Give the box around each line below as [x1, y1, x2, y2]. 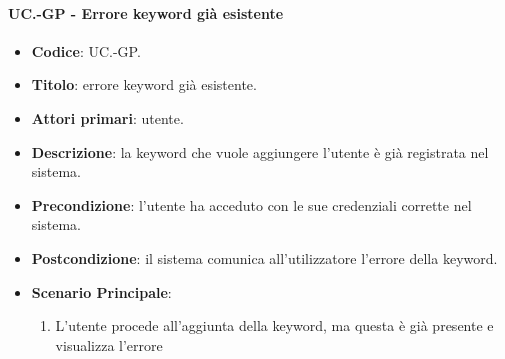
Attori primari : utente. [31, 107, 184, 128]
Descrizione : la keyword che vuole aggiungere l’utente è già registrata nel [31, 141, 489, 162]
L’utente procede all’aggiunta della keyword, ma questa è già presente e [55, 315, 494, 336]
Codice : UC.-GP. [31, 40, 141, 61]
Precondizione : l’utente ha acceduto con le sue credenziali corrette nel [31, 194, 472, 215]
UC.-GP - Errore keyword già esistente [8, 2, 284, 23]
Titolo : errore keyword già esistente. [31, 74, 257, 95]
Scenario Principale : [31, 281, 172, 302]
